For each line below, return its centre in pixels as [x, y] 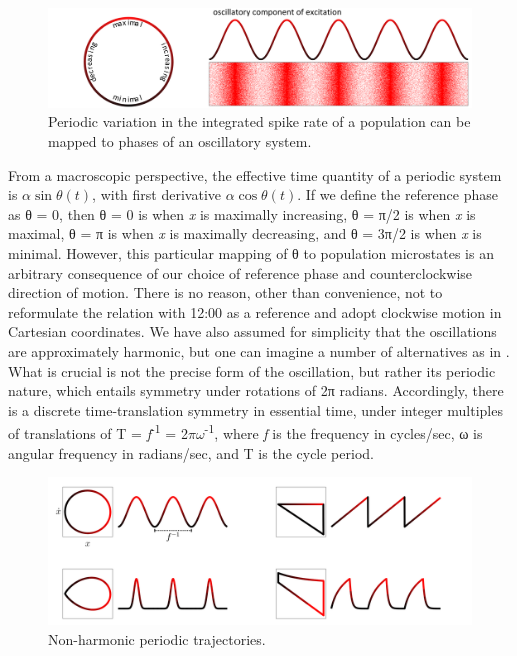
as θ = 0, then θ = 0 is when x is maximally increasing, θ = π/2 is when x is [242, 213]
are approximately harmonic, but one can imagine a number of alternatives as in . [259, 350]
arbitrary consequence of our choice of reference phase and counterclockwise [240, 272]
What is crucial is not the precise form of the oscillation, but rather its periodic [252, 370]
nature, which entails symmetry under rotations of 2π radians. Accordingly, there [256, 390]
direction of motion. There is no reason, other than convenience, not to [225, 292]
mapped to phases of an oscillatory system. [180, 140]
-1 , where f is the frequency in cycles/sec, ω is [343, 431]
